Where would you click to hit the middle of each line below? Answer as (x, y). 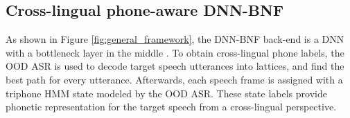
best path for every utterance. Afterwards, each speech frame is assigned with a (174, 79)
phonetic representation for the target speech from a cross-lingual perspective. (171, 107)
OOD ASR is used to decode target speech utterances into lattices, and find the (175, 66)
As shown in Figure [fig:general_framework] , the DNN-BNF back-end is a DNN (175, 39)
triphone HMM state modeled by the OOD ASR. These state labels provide (166, 93)
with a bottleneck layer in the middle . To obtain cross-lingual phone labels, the (175, 52)
